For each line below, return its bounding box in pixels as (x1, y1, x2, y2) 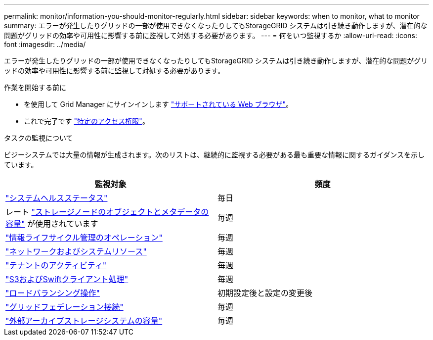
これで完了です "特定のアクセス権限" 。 (24, 117, 149, 125)
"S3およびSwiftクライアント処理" (5, 274, 129, 284)
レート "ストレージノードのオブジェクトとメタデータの (5, 207, 209, 217)
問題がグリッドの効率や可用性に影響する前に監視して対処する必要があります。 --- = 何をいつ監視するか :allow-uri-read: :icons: (4, 31, 417, 40)
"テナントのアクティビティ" (5, 260, 107, 270)
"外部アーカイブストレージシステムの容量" (5, 316, 163, 326)
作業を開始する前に (4, 83, 66, 92)
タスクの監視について (4, 134, 73, 142)
